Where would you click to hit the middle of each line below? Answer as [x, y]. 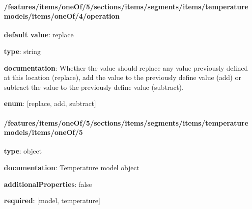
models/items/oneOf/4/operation [62, 16]
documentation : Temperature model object [72, 167]
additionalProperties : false [48, 184]
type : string [22, 51]
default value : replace [39, 35]
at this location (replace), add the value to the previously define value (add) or [123, 77]
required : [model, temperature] [52, 200]
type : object [23, 151]
